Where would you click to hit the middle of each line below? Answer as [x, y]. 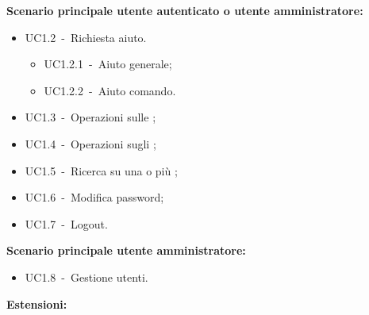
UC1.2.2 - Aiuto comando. [110, 90]
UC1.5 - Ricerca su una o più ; [101, 170]
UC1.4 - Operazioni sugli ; [90, 143]
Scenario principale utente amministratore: [126, 250]
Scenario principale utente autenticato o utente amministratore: [185, 10]
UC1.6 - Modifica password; [94, 197]
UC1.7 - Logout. [66, 223]
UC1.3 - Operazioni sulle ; [90, 117]
